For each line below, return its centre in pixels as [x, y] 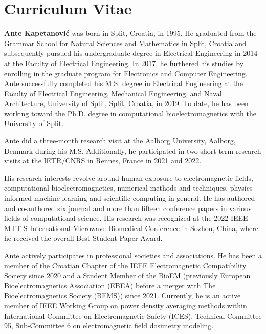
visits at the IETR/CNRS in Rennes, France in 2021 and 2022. [103, 161]
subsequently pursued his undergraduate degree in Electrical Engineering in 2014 [131, 53]
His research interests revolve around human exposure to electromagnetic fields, [129, 178]
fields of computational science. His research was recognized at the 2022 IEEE [126, 218]
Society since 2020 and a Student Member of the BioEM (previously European [127, 275]
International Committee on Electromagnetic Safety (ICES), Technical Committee [133, 315]
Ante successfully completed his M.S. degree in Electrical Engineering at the [124, 83]
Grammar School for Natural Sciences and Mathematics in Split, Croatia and [125, 43]
